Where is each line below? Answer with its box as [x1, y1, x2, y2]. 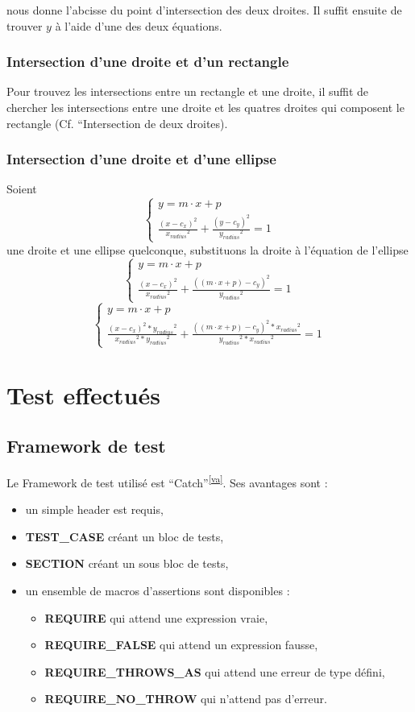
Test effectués [6, 378, 160, 411]
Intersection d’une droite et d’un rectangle [6, 52, 289, 72]
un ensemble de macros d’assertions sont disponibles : [25, 582, 290, 598]
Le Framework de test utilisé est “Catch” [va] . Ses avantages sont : [6, 471, 328, 491]
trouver [6, 17, 43, 34]
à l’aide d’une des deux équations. [55, 17, 222, 34]
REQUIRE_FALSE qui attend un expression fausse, [44, 636, 318, 653]
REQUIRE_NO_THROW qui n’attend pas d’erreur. [44, 690, 327, 707]
